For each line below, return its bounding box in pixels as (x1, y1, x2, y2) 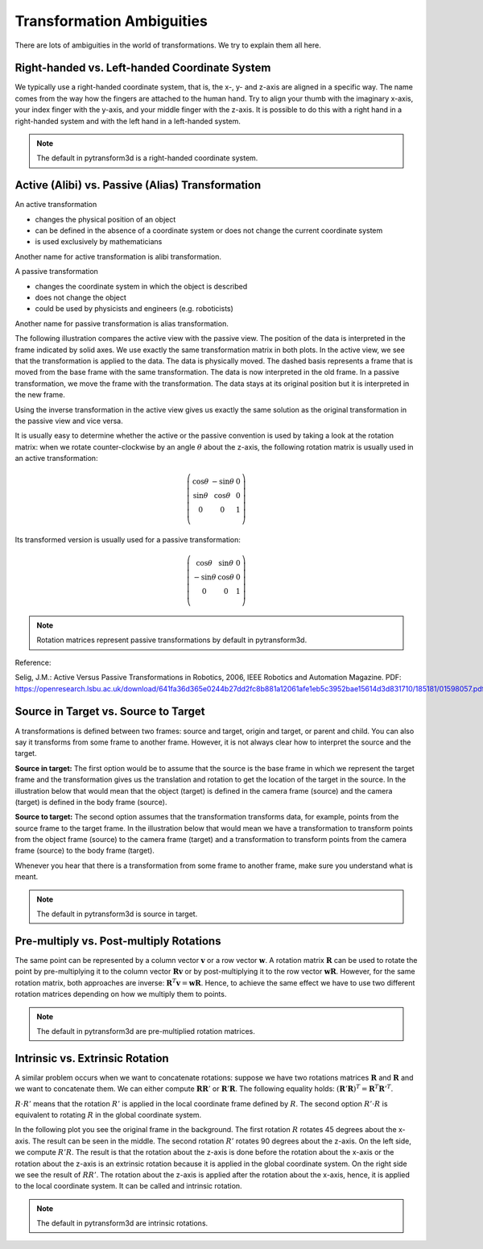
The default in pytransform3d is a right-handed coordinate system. (36, 153, 258, 163)
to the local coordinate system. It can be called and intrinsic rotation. (14, 1181, 242, 1191)
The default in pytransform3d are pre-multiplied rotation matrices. (36, 1026, 255, 1035)
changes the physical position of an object (35, 214, 176, 224)
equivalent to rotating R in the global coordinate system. (14, 1110, 202, 1119)
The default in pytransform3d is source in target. (36, 909, 198, 919)
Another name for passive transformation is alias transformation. (14, 318, 229, 328)
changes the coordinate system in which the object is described (35, 281, 248, 291)
